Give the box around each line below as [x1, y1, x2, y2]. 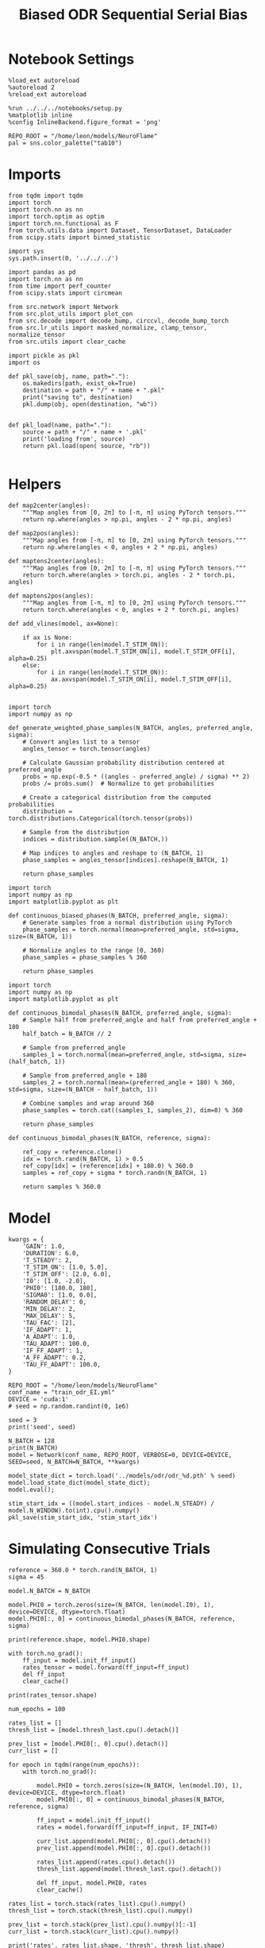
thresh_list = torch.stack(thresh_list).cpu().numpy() [8, 1907, 194, 1915]
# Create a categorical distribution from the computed [22, 793, 212, 802]
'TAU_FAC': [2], [22, 1319, 77, 1327]
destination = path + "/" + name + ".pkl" [22, 386, 165, 394]
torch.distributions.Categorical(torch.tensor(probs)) [8, 814, 194, 822]
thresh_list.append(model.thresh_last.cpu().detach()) [36, 1865, 222, 1873]
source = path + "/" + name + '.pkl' [22, 427, 148, 436]
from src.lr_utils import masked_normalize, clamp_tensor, [8, 323, 208, 331]
